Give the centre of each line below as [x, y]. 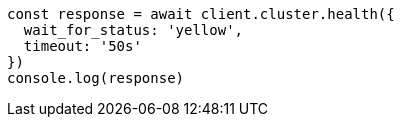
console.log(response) [96, 78]
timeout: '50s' [82, 46]
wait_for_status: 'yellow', [133, 30]
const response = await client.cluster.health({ [201, 14]
